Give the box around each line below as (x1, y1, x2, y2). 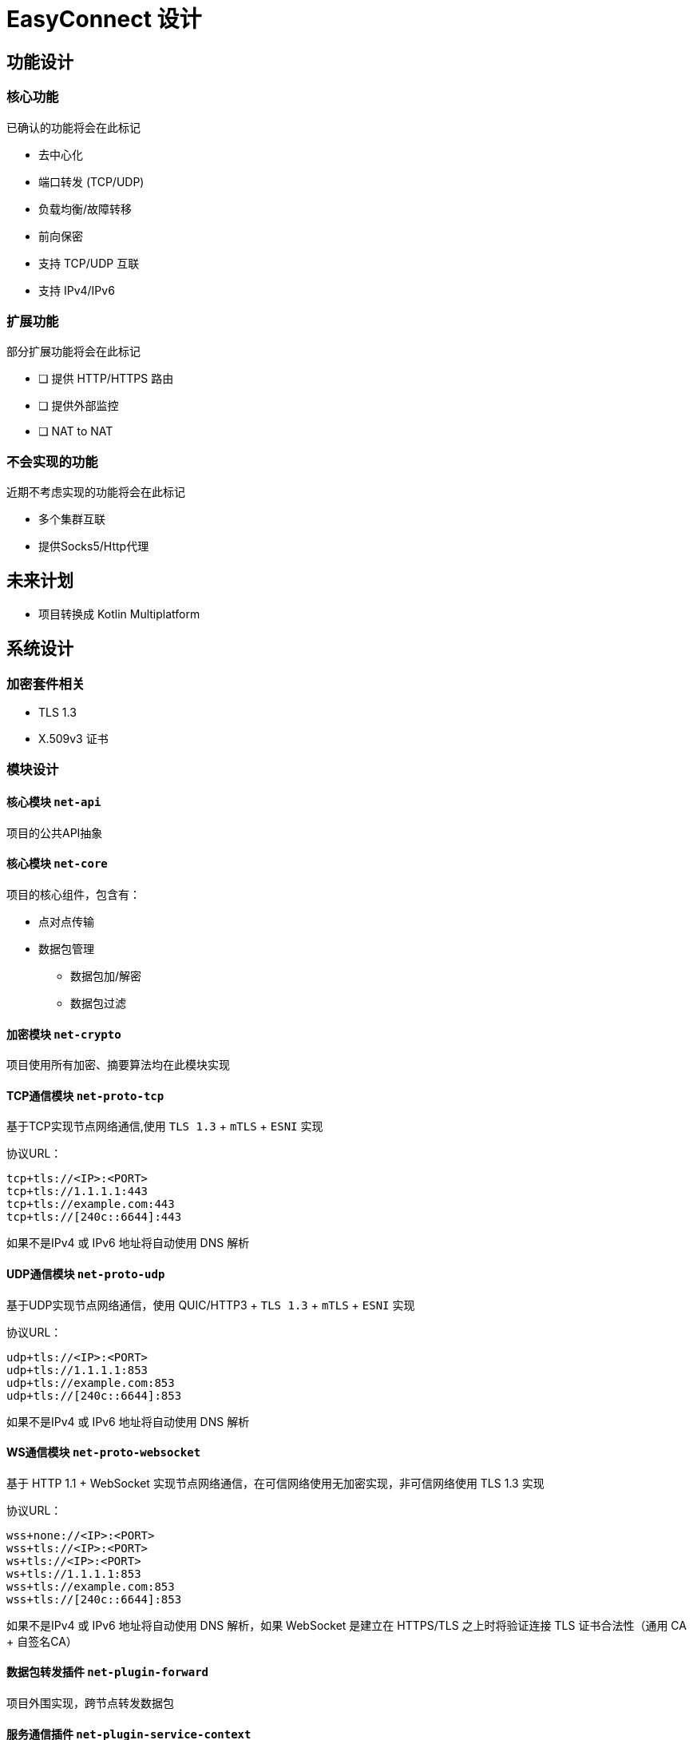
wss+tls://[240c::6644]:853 (6, 1592, 182, 1606)
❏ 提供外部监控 (38, 399, 119, 413)
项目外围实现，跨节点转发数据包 (6, 1696, 174, 1710)
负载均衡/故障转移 (38, 201, 133, 216)
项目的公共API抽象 (6, 825, 103, 840)
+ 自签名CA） (6, 1634, 77, 1648)
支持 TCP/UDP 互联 (38, 256, 140, 270)
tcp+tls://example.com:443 (6, 1198, 175, 1211)
